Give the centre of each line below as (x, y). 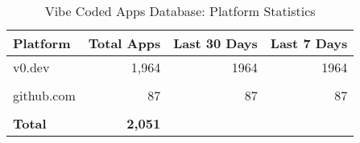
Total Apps (124, 43)
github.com (44, 95)
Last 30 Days (215, 43)
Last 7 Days (309, 43)
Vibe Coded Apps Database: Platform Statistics (180, 11)
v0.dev (31, 67)
